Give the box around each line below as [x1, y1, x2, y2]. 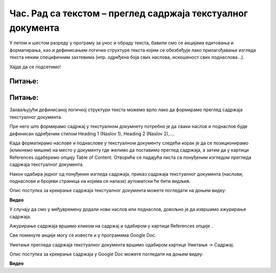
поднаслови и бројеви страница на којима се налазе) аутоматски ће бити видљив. [9, 178, 191, 184]
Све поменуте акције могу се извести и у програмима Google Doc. [9, 232, 157, 238]
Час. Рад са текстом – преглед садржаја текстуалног [9, 8, 248, 19]
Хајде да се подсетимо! [9, 64, 61, 70]
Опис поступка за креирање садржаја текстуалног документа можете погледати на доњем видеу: [9, 187, 226, 194]
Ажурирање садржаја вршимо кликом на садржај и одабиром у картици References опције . [9, 223, 213, 229]
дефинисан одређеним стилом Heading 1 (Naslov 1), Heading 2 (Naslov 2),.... [9, 131, 175, 137]
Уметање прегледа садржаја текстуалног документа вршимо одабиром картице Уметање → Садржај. [9, 241, 235, 248]
